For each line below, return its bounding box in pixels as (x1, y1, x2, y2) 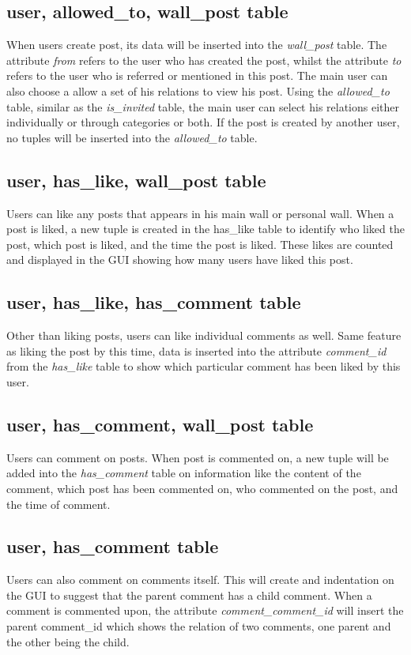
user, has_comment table (6, 534, 219, 559)
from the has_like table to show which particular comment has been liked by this (6, 358, 401, 375)
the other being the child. (6, 633, 130, 649)
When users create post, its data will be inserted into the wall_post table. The (6, 36, 387, 53)
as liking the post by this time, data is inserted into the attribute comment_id (6, 342, 386, 359)
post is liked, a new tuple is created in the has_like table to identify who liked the (6, 220, 405, 237)
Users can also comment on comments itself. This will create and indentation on (6, 571, 394, 588)
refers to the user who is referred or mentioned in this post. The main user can (6, 67, 388, 84)
